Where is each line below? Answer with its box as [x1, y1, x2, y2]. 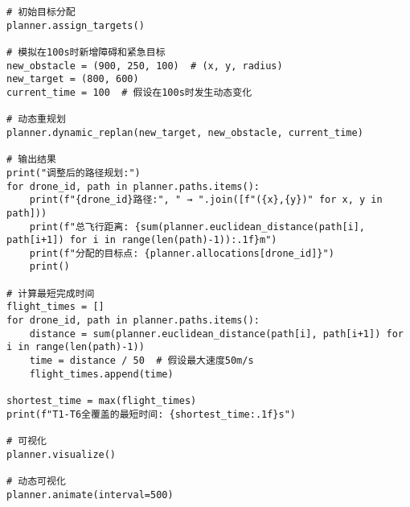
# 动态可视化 [6, 475, 66, 487]
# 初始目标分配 [6, 6, 76, 18]
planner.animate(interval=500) [6, 488, 174, 501]
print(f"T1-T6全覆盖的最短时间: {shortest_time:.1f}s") [6, 408, 296, 420]
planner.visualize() [6, 448, 117, 460]
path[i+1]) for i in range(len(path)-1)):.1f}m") [6, 234, 277, 246]
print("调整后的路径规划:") [6, 167, 141, 179]
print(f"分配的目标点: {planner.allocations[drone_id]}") [29, 247, 334, 259]
